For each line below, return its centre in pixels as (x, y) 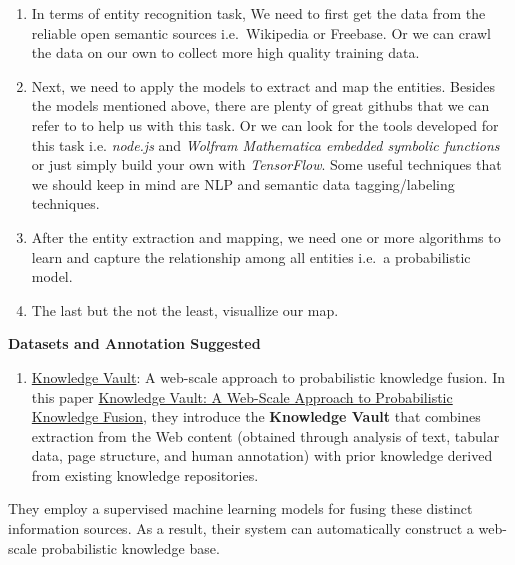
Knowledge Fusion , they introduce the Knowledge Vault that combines (256, 416)
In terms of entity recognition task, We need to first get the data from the (258, 13)
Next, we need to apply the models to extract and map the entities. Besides (263, 85)
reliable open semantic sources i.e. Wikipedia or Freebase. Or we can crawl (261, 32)
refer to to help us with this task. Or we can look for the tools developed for (265, 124)
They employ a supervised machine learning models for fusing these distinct (240, 508)
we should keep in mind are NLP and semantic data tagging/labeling (243, 183)
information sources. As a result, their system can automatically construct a (241, 528)
